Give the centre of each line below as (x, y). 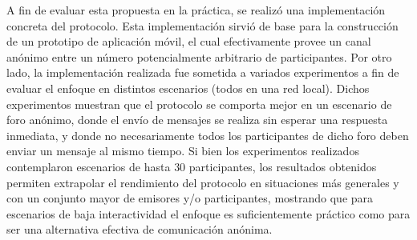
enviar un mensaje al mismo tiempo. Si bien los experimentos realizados (183, 151)
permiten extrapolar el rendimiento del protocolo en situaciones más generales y (203, 182)
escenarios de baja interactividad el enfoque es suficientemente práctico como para (208, 213)
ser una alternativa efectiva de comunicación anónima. (140, 229)
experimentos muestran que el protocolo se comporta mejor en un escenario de (199, 104)
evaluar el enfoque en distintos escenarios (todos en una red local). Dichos (188, 88)
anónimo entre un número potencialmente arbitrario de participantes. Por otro (199, 56)
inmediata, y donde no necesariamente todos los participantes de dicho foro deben (208, 135)
